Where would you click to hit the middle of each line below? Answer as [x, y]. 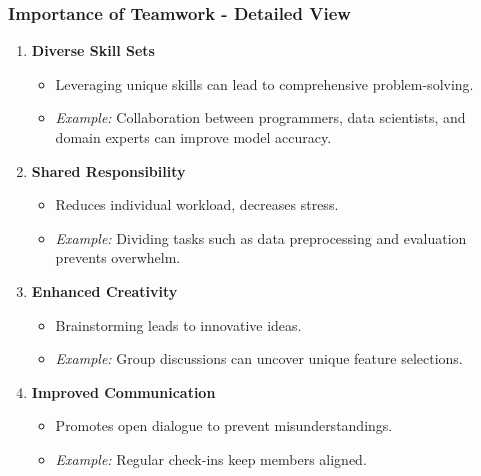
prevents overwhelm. [118, 257]
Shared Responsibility [108, 170]
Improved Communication [123, 391]
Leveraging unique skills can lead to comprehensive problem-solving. [264, 83]
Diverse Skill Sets [93, 50]
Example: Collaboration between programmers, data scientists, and [260, 117]
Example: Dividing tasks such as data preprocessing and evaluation [261, 237]
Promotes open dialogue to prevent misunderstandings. [224, 425]
